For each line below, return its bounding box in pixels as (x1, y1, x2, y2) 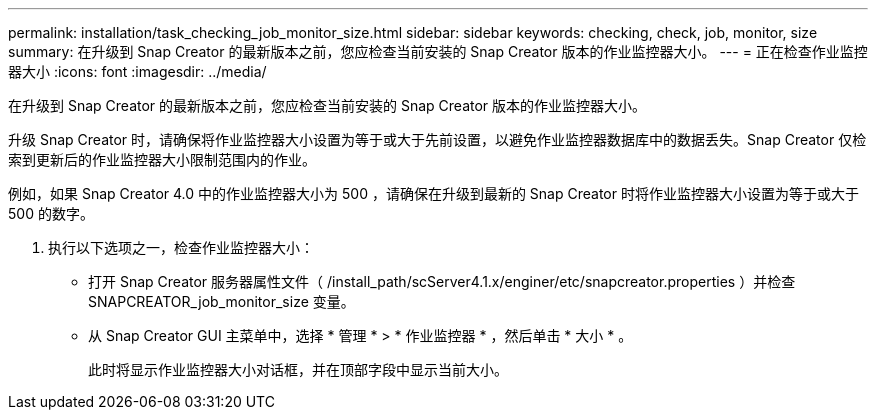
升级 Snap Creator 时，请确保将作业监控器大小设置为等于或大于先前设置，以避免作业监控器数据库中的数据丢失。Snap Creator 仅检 (8, 131, 867, 148)
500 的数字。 (8, 205, 94, 222)
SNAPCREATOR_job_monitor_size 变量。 (88, 293, 355, 310)
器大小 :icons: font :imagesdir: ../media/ (8, 63, 267, 80)
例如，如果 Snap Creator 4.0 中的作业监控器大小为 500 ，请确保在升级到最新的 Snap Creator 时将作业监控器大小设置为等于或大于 (8, 185, 859, 202)
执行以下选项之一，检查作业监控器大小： (48, 239, 314, 256)
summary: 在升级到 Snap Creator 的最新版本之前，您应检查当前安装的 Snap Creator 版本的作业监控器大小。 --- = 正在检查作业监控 (8, 43, 868, 60)
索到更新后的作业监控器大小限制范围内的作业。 (8, 151, 316, 168)
